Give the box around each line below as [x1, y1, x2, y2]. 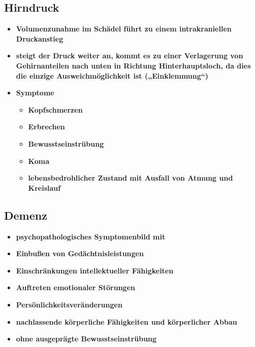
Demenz [4, 207, 47, 223]
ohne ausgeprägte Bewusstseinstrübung [16, 333, 157, 344]
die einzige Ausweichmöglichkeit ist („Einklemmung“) [16, 70, 209, 81]
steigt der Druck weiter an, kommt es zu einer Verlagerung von [16, 50, 243, 61]
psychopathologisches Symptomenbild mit [16, 231, 166, 241]
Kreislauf [28, 182, 61, 193]
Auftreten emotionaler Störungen [16, 282, 135, 293]
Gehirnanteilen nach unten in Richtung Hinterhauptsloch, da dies [16, 60, 251, 71]
